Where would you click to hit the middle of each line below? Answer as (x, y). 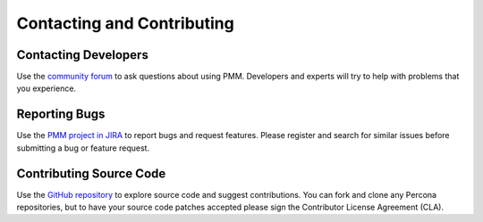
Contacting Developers (83, 55)
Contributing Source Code (91, 173)
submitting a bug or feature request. (83, 148)
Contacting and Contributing (125, 23)
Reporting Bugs (61, 115)
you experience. (46, 88)
